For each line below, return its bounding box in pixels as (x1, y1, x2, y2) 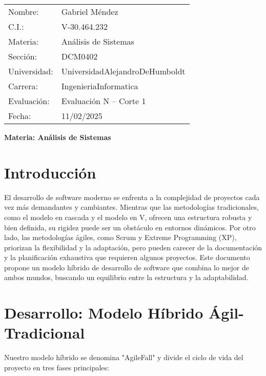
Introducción (4, 162, 96, 183)
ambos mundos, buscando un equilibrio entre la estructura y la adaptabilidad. (4, 272, 249, 283)
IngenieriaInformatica (61, 80, 138, 92)
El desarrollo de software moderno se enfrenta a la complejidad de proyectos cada (4, 191, 260, 202)
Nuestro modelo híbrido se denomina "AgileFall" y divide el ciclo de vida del (4, 352, 243, 363)
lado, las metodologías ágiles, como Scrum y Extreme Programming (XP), (4, 232, 237, 243)
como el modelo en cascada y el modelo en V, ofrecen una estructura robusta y (4, 211, 252, 222)
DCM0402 (61, 50, 98, 62)
